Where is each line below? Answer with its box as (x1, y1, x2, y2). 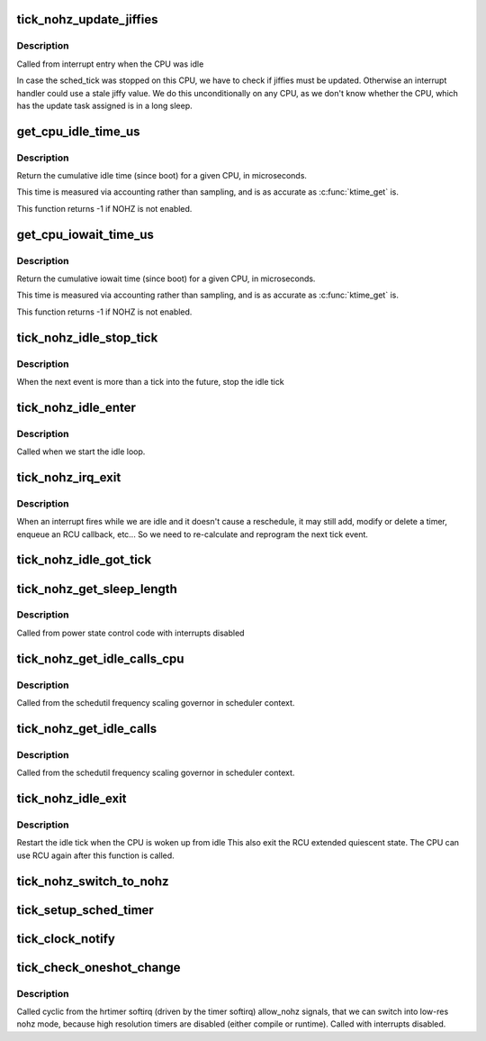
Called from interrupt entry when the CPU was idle (16, 59, 204, 69)
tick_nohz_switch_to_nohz (16, 873, 170, 889)
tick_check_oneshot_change (16, 960, 181, 975)
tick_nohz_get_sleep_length (16, 581, 177, 597)
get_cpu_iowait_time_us (16, 226, 155, 242)
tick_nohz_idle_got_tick (16, 552, 152, 568)
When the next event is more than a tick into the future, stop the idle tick (16, 376, 284, 387)
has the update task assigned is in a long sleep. (16, 100, 193, 111)
